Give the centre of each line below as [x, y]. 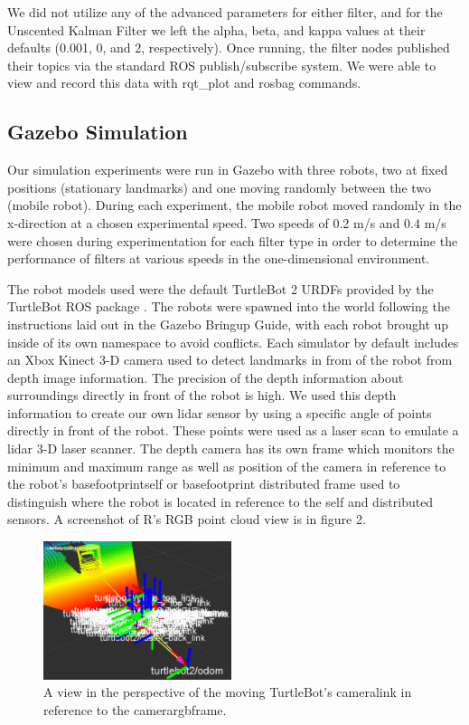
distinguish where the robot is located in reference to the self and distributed [220, 501]
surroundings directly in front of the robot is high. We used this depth [202, 395]
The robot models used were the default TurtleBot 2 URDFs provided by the [220, 288]
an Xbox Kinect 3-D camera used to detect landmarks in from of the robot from [230, 360]
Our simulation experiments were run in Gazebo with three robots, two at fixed [228, 170]
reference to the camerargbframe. [135, 710]
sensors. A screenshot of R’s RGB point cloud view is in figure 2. [187, 519]
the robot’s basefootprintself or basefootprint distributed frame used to [204, 484]
